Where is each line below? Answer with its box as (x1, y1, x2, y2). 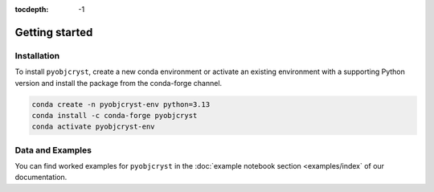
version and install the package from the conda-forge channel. (14, 78, 223, 88)
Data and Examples (14, 145, 92, 156)
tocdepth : (14, 5, 49, 14)
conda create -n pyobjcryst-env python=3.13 (31, 100, 211, 108)
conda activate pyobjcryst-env (31, 122, 156, 132)
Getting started (14, 25, 93, 39)
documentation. (14, 173, 68, 182)
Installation (14, 50, 60, 61)
